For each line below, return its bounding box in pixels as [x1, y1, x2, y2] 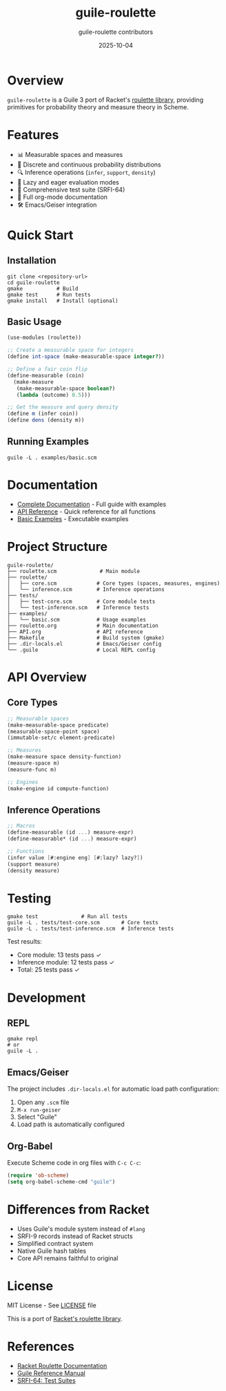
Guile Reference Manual [17, 1369, 86, 1377]
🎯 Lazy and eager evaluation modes [17, 178, 119, 186]
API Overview [7, 669, 88, 685]
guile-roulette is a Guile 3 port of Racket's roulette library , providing [7, 95, 204, 104]
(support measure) [7, 861, 60, 868]
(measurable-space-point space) [7, 728, 100, 735]
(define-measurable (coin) [7, 372, 85, 379]
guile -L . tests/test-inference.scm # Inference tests [7, 925, 174, 933]
